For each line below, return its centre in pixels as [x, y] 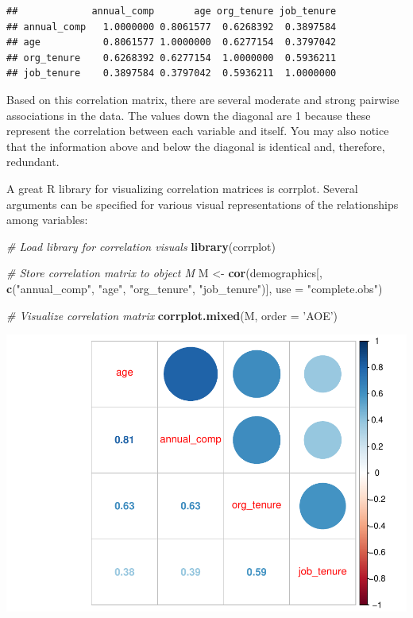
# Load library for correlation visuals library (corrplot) [141, 246]
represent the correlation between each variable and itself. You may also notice [198, 131]
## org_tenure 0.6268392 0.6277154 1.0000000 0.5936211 [172, 58]
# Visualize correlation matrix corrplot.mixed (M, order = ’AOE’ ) [172, 315]
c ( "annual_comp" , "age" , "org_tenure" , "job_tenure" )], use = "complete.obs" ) [195, 288]
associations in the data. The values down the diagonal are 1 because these [189, 115]
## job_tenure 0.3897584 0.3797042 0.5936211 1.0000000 [172, 73]
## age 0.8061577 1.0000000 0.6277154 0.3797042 [172, 42]
